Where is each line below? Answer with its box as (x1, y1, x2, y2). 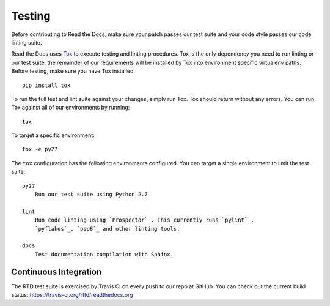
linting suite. (11, 39, 42, 46)
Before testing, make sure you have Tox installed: (11, 67, 136, 75)
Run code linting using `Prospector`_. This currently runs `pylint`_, (34, 217, 254, 223)
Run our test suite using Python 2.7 (34, 191, 148, 198)
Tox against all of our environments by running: (11, 104, 130, 111)
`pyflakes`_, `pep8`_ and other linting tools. (34, 225, 180, 232)
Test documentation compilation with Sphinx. (34, 251, 174, 258)
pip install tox (22, 81, 71, 89)
